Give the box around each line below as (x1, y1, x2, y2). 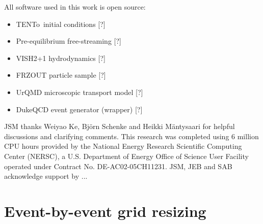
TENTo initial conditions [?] (16, 18, 106, 29)
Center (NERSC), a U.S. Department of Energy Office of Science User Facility (4, 150, 249, 161)
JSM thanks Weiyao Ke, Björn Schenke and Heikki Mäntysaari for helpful (4, 121, 235, 132)
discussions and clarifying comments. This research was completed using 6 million (4, 131, 259, 141)
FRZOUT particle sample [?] (16, 70, 106, 80)
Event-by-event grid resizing (4, 200, 206, 221)
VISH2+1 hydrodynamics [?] (16, 52, 106, 63)
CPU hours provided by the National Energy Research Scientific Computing (4, 141, 242, 151)
